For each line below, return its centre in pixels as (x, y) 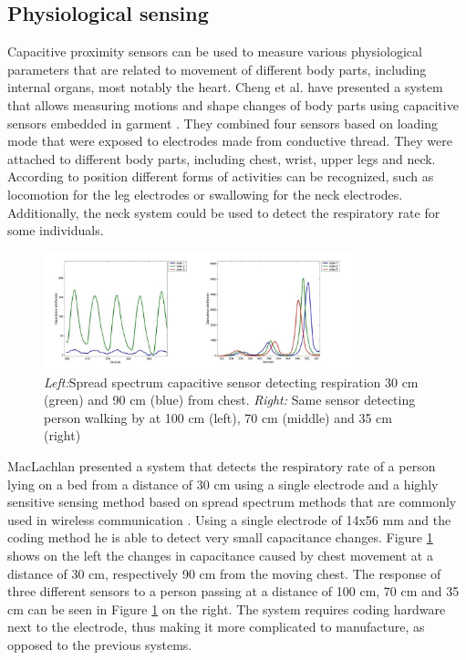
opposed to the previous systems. (100, 644)
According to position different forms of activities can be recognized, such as (221, 176)
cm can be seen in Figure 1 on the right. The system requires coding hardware (227, 608)
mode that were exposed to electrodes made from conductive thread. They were (230, 141)
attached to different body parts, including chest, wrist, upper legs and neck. (222, 158)
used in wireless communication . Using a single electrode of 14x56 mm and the (229, 519)
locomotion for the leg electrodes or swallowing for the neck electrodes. (205, 194)
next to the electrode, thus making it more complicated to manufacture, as (216, 627)
